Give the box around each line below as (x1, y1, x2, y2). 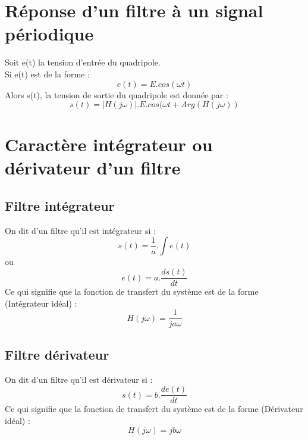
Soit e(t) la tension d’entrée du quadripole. (5, 56, 161, 68)
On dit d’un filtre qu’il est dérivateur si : (5, 373, 153, 385)
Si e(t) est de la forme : (5, 67, 90, 80)
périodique (5, 21, 94, 46)
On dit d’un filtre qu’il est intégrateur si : (5, 224, 156, 236)
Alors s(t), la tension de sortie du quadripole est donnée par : (5, 88, 228, 101)
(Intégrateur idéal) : (5, 297, 77, 309)
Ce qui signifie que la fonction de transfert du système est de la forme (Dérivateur (5, 402, 303, 415)
